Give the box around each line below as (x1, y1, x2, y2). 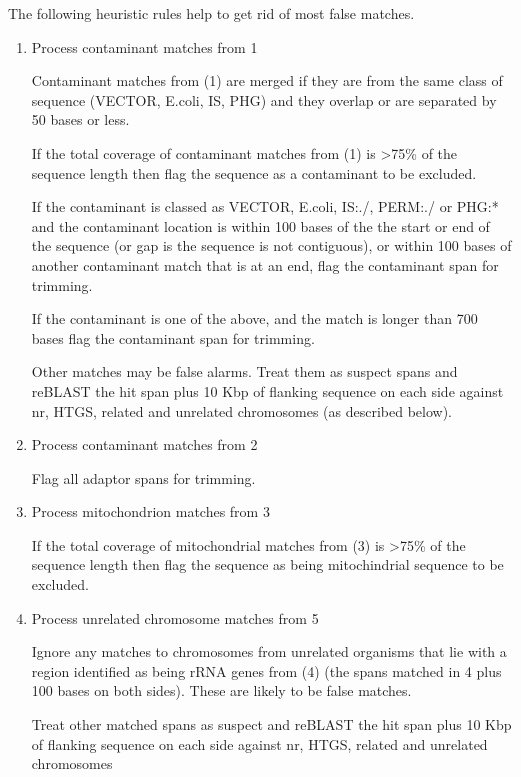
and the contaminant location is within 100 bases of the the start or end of (31, 215, 490, 236)
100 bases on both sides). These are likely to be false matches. (31, 680, 412, 701)
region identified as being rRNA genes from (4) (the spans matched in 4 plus (31, 660, 502, 681)
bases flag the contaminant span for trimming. (31, 327, 315, 348)
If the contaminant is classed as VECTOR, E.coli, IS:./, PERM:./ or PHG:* (31, 196, 499, 217)
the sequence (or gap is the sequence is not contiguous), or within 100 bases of (31, 235, 512, 256)
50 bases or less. (31, 109, 130, 130)
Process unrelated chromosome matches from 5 (31, 607, 319, 628)
